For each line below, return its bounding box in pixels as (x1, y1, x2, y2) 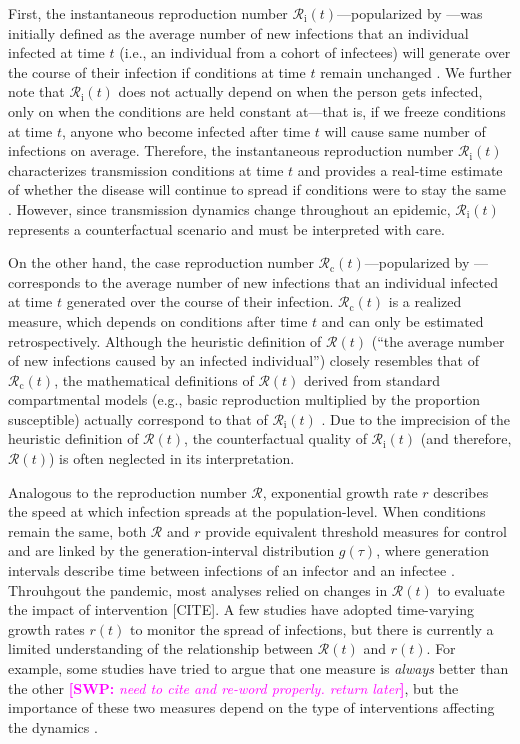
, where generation (376, 540, 489, 561)
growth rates (8, 618, 85, 639)
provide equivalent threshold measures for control (205, 520, 508, 541)
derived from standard (304, 369, 440, 390)
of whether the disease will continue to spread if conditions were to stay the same (8, 179, 506, 200)
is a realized (388, 291, 462, 312)
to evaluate (437, 579, 505, 600)
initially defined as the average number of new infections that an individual (8, 22, 469, 43)
